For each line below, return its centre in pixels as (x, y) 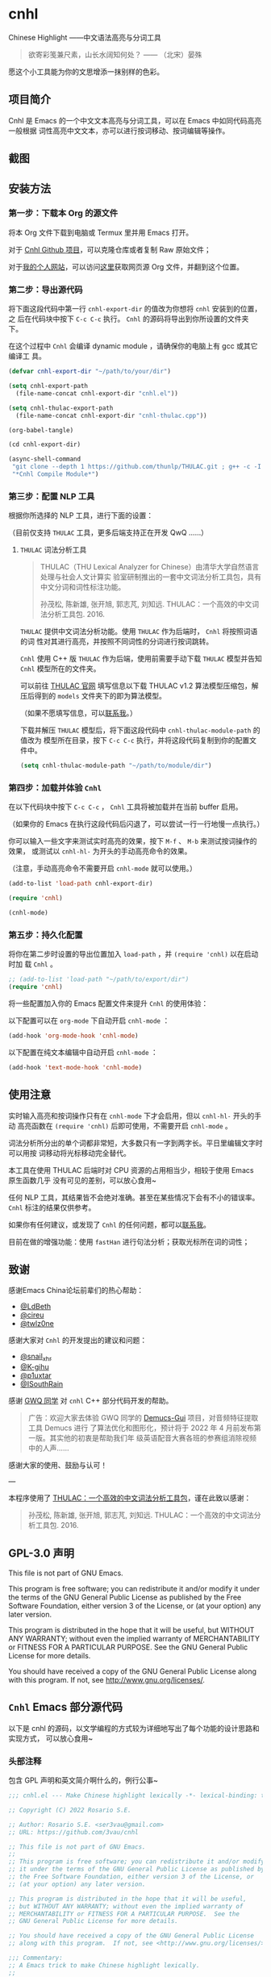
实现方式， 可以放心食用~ (51, 1738)
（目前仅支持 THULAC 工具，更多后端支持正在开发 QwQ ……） (108, 532)
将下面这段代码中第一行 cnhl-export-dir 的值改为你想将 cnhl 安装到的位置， (135, 309)
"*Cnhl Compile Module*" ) (55, 474)
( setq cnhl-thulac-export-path (61, 408)
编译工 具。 (27, 357)
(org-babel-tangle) (41, 430)
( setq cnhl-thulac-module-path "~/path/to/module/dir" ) (116, 766)
